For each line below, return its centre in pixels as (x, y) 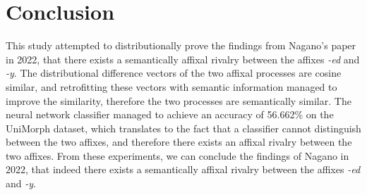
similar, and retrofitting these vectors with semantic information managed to (172, 86)
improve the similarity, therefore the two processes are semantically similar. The (179, 100)
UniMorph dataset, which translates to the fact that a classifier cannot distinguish (183, 128)
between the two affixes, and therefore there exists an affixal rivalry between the (179, 142)
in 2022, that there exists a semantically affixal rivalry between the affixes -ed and (183, 59)
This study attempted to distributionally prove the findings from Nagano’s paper (181, 45)
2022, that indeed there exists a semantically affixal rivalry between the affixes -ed (183, 169)
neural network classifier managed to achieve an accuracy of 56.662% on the (170, 114)
